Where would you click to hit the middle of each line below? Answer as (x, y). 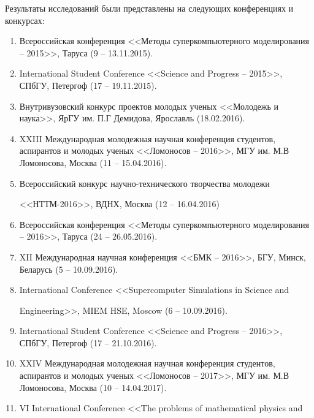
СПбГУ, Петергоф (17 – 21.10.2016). (88, 342)
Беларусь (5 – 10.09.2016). (69, 269)
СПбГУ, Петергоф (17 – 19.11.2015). (88, 85)
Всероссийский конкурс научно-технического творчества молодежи (144, 183)
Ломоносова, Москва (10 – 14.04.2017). (93, 387)
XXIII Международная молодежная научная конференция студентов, (147, 138)
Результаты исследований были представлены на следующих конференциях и (149, 8)
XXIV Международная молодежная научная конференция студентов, (147, 363)
